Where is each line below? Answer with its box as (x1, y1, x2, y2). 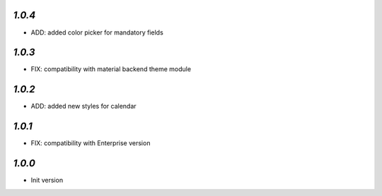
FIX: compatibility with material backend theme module (30, 65, 191, 73)
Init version (30, 176, 64, 185)
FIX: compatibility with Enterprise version (30, 139, 151, 147)
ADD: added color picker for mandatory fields (30, 28, 164, 37)
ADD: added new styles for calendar (30, 102, 137, 111)
